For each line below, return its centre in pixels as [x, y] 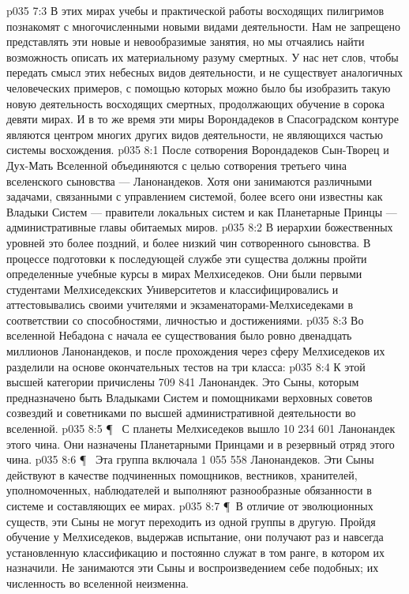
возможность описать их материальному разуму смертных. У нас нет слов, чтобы [203, 56]
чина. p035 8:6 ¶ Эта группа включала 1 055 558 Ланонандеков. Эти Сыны [190, 459]
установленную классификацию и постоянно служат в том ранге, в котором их [195, 552]
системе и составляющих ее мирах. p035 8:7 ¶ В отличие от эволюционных [190, 506]
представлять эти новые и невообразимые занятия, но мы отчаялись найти [186, 41]
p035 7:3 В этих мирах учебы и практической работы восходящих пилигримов [195, 10]
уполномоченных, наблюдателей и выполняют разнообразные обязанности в [189, 490]
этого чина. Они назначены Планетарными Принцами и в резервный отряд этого [201, 444]
